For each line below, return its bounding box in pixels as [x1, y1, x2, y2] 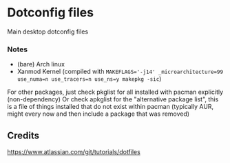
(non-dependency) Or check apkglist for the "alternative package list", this [7, 95, 219, 103]
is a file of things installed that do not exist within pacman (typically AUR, [7, 103, 214, 111]
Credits [7, 129, 40, 141]
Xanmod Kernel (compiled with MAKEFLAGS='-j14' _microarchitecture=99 [17, 67, 224, 76]
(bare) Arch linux [17, 60, 65, 68]
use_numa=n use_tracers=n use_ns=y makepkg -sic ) [17, 75, 162, 83]
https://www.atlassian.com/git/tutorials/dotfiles [7, 148, 141, 156]
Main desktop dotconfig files [7, 27, 88, 36]
